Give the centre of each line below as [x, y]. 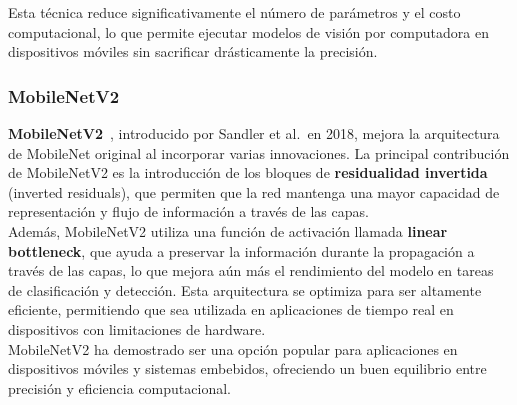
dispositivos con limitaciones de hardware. [137, 328]
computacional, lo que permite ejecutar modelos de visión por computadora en [248, 31]
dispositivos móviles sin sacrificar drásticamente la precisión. [193, 51]
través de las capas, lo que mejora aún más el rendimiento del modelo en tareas [251, 270]
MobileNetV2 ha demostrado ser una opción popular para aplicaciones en [233, 348]
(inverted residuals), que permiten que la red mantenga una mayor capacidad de [254, 191]
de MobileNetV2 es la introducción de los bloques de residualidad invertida [248, 172]
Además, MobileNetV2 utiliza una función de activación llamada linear [228, 230]
